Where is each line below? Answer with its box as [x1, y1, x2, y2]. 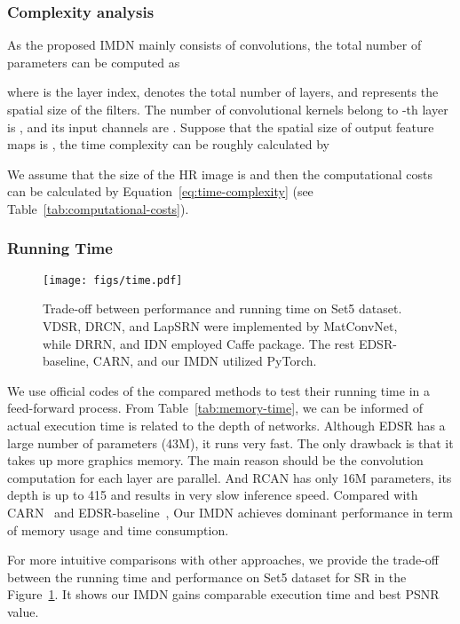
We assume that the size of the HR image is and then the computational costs [7, 164, 432, 183]
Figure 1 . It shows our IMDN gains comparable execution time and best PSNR [7, 585, 440, 604]
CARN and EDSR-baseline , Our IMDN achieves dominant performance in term [7, 502, 453, 521]
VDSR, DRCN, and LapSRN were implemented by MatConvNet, [43, 317, 398, 336]
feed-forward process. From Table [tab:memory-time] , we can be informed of [7, 399, 424, 417]
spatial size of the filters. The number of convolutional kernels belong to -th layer [7, 100, 448, 118]
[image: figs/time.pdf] [43, 273, 183, 287]
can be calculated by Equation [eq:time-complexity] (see [7, 182, 313, 201]
